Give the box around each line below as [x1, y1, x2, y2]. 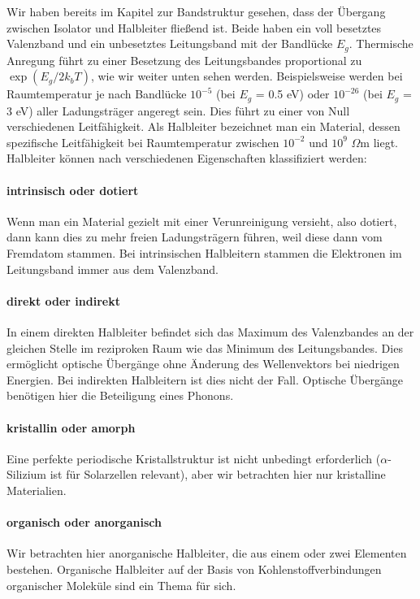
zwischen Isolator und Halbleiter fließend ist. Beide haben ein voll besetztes [6, 19, 382, 36]
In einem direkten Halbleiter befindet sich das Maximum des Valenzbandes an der [6, 323, 414, 341]
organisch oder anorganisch [6, 514, 162, 531]
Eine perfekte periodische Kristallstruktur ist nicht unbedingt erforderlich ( [6, 449, 381, 467]
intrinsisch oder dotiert [6, 181, 139, 198]
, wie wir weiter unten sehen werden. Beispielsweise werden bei [90, 67, 403, 85]
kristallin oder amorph [6, 419, 136, 436]
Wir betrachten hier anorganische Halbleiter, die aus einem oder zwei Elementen [6, 545, 407, 562]
